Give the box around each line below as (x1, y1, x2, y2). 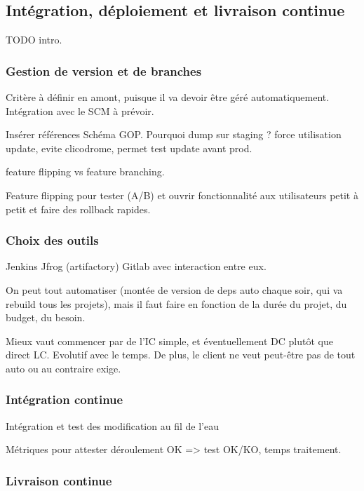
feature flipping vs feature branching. (6, 164, 165, 179)
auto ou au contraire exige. (6, 361, 121, 375)
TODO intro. (6, 32, 62, 47)
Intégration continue (6, 391, 123, 408)
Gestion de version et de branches (6, 62, 202, 79)
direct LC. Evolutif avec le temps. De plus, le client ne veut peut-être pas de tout (6, 347, 356, 362)
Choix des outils (6, 231, 99, 249)
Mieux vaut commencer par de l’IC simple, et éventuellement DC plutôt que (6, 333, 333, 348)
